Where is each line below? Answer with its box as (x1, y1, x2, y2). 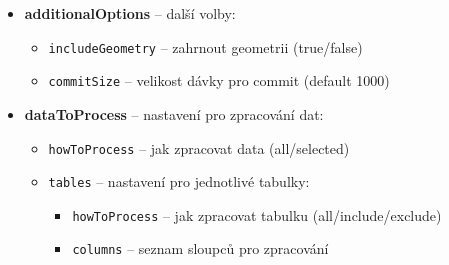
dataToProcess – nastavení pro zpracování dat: (24, 103, 324, 124)
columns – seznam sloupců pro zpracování (72, 238, 329, 259)
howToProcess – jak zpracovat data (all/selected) (48, 137, 350, 158)
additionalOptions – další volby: (24, 3, 236, 23)
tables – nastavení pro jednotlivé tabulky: (48, 171, 310, 192)
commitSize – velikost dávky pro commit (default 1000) (48, 70, 390, 91)
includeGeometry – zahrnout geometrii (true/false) (48, 36, 363, 57)
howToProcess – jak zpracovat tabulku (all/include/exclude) (72, 204, 442, 225)
